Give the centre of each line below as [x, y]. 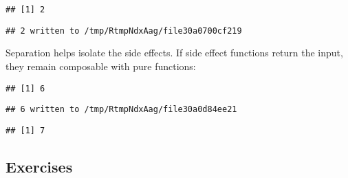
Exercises [39, 166]
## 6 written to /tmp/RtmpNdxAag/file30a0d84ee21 [121, 110]
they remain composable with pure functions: [101, 66]
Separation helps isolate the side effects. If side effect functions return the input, [174, 53]
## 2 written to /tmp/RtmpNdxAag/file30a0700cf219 [124, 31]
